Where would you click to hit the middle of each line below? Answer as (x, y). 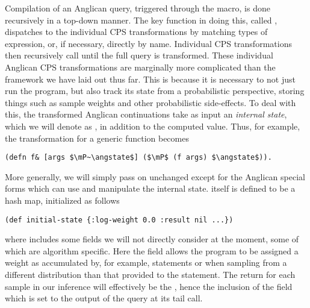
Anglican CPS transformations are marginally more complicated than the (140, 67)
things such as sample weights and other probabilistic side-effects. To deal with (150, 102)
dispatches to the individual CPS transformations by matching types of (136, 32)
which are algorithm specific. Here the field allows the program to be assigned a (152, 250)
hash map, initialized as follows (62, 200)
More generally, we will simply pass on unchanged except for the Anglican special (155, 176)
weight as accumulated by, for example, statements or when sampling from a (146, 262)
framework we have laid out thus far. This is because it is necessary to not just (150, 79)
